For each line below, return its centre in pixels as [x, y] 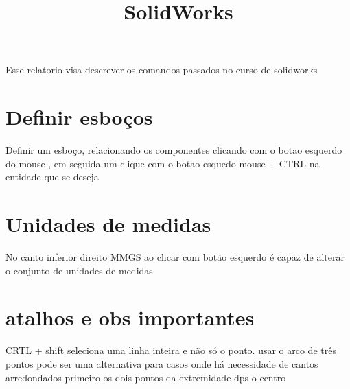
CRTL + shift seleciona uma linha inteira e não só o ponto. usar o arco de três [171, 350]
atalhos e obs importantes [130, 317]
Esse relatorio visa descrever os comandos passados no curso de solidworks [162, 70]
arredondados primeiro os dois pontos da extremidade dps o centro [146, 377]
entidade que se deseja [52, 177]
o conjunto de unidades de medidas [79, 270]
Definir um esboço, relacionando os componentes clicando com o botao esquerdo [174, 150]
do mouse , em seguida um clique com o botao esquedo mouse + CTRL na [163, 163]
